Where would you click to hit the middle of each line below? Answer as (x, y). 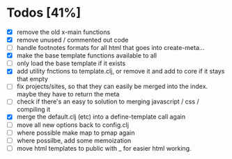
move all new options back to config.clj (73, 125)
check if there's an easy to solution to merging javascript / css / (108, 101)
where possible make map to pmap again (76, 133)
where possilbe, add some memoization (74, 140)
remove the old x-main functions (63, 32)
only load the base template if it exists (71, 63)
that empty (32, 79)
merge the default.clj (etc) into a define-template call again (101, 117)
